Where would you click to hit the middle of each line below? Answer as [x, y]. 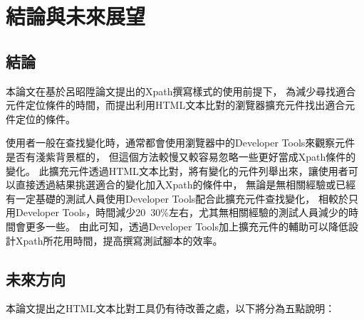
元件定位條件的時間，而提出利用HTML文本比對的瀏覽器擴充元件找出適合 [176, 105]
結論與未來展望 [76, 16]
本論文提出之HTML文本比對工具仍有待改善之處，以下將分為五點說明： [171, 308]
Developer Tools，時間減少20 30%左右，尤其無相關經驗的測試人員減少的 [182, 212]
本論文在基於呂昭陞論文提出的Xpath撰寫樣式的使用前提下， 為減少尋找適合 [181, 91]
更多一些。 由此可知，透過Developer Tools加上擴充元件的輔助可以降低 [187, 226]
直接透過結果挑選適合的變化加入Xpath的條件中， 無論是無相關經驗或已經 [186, 185]
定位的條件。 [45, 118]
